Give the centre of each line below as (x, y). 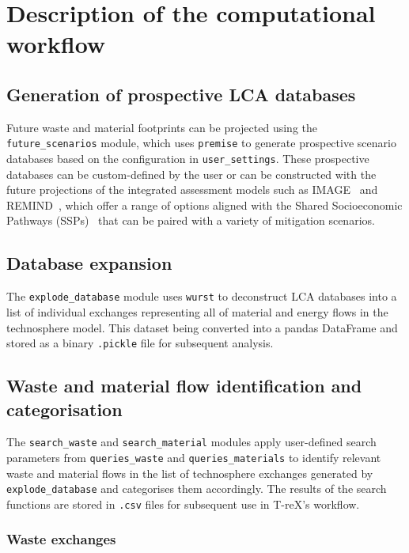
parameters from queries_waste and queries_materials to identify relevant (194, 457)
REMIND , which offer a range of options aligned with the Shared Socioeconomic (204, 205)
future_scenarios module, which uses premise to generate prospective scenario (201, 143)
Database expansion (89, 263)
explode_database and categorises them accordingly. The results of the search (197, 489)
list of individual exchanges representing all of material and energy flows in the (197, 311)
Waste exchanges (61, 539)
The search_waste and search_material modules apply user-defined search (191, 442)
